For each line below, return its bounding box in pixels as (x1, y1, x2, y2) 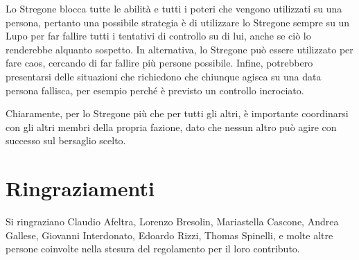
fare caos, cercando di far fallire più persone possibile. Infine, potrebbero (6, 55, 313, 70)
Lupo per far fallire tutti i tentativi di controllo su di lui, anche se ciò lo (6, 28, 311, 43)
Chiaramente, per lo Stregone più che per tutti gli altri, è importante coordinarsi (6, 106, 349, 121)
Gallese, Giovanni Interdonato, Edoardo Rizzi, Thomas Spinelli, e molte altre (6, 227, 333, 242)
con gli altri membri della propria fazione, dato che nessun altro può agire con (6, 119, 337, 134)
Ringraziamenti (6, 174, 155, 202)
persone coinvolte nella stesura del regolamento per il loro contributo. (6, 241, 300, 256)
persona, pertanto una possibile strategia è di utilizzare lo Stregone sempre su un (6, 15, 350, 29)
